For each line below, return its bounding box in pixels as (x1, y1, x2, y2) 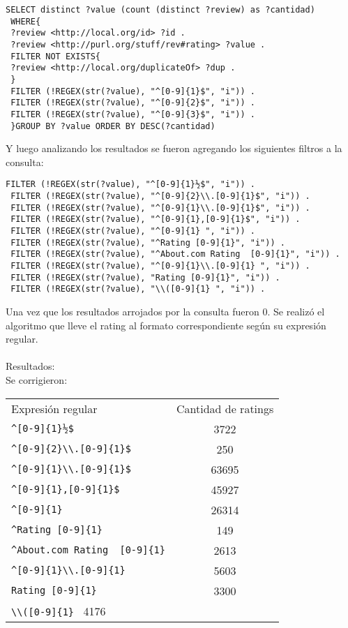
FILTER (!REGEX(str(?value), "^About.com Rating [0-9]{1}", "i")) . (10, 249, 340, 260)
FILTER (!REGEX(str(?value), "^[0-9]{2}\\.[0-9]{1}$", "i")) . (10, 191, 310, 202)
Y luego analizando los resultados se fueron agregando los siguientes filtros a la (6, 141, 342, 156)
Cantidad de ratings (176, 400, 274, 417)
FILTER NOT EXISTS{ (10, 51, 101, 61)
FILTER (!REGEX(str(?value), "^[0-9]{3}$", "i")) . (10, 109, 255, 119)
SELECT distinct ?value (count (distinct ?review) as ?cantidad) (6, 5, 315, 15)
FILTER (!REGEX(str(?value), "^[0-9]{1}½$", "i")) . (6, 179, 255, 190)
